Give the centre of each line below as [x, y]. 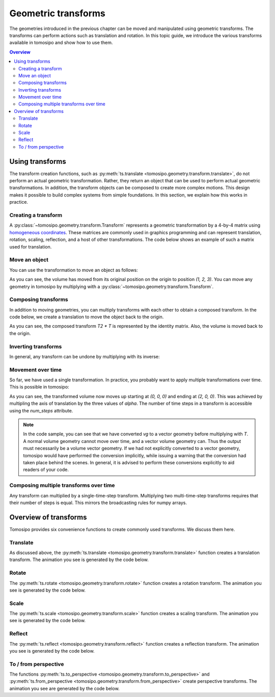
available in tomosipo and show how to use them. [61, 43]
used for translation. [31, 246]
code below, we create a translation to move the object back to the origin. [87, 317]
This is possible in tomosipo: [39, 387]
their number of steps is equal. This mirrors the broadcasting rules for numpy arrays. [98, 503]
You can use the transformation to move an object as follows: [74, 270]
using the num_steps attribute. [41, 410]
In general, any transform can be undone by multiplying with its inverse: [85, 356]
